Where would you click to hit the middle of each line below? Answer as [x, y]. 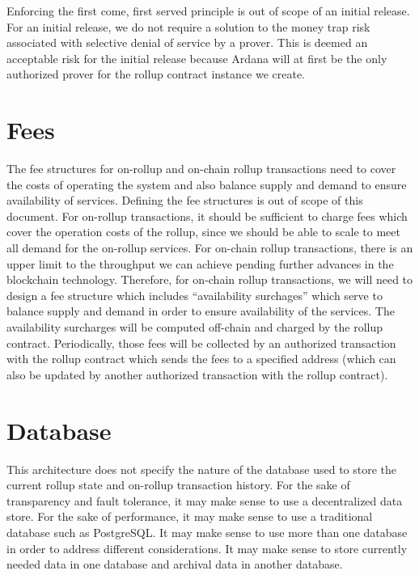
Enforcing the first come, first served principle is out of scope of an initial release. [208, 11]
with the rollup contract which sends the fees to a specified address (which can [201, 359]
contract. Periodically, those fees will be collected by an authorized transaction [201, 342]
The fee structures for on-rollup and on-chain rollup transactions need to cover [201, 169]
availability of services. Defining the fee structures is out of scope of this [185, 200]
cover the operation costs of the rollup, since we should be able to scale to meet [203, 232]
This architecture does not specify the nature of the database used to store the [202, 469]
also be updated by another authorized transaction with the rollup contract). [197, 374]
